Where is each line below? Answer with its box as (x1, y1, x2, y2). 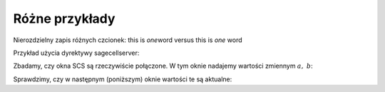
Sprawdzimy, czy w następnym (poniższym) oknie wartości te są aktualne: (13, 75, 232, 83)
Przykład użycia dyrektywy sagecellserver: (13, 48, 140, 57)
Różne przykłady (13, 11, 115, 26)
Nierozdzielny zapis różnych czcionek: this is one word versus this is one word (13, 36, 242, 44)
